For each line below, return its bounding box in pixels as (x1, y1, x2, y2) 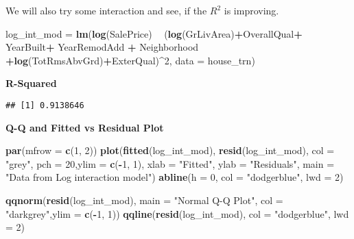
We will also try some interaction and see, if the (5, 3, 207, 17)
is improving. (224, 3, 279, 17)
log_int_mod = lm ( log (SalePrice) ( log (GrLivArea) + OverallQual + (5, 26, 303, 40)
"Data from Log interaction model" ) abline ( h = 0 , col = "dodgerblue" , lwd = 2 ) (5, 170, 344, 184)
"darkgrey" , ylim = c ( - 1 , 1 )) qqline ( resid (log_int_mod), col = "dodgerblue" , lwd (5, 206, 349, 221)
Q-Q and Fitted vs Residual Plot (5, 120, 164, 134)
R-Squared (5, 76, 57, 90)
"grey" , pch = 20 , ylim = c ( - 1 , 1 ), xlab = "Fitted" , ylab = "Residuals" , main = (5, 156, 335, 171)
